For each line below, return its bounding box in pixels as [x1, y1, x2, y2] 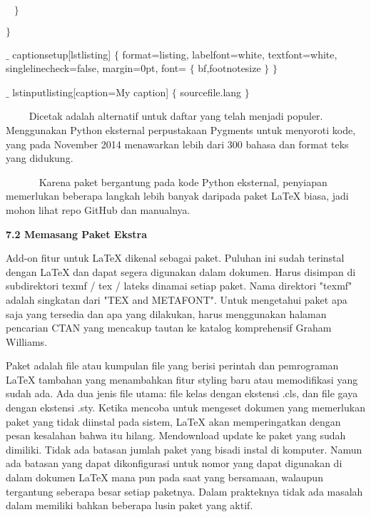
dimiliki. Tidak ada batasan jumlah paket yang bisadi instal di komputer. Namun [6, 441, 362, 456]
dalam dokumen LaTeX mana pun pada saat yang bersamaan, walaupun [6, 470, 323, 485]
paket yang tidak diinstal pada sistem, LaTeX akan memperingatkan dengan [6, 414, 341, 429]
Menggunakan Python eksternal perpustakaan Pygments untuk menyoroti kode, [6, 122, 356, 137]
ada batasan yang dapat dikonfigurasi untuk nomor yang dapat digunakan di [6, 456, 342, 471]
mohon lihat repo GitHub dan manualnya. [6, 202, 190, 217]
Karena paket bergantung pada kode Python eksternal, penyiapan [39, 174, 327, 189]
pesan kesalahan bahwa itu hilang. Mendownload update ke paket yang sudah [6, 428, 346, 443]
